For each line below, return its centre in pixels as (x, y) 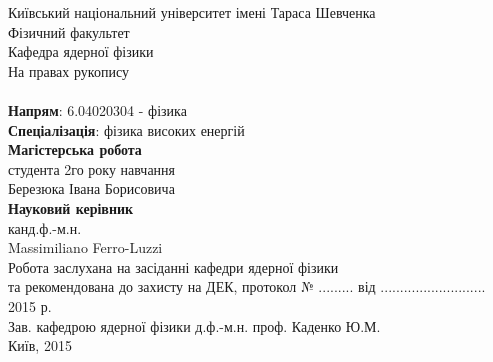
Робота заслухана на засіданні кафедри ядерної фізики (173, 266)
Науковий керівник (71, 207)
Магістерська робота (75, 149)
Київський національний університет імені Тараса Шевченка (192, 12)
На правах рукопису (68, 70)
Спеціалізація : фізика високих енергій (126, 129)
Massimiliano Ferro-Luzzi (85, 247)
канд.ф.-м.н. (45, 227)
